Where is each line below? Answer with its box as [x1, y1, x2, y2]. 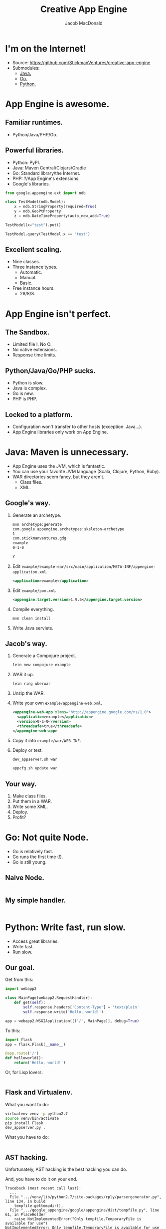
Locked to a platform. [5, 410, 73, 419]
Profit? [12, 814, 26, 821]
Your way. [5, 779, 37, 788]
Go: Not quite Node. [5, 832, 89, 843]
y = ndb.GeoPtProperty [14, 209, 61, 214]
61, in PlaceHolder [5, 1212, 46, 1217]
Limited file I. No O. [12, 341, 52, 347]
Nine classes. [12, 259, 40, 265]
